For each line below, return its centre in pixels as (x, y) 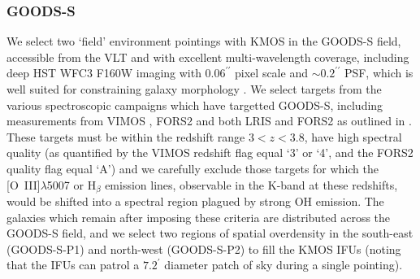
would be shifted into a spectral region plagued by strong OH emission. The (195, 201)
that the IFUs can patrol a (73, 265)
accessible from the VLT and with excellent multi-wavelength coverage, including (208, 57)
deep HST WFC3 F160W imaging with (104, 73)
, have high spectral (353, 136)
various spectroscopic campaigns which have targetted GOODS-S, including (195, 105)
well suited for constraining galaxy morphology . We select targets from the (194, 89)
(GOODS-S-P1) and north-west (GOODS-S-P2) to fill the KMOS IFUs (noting (204, 248)
